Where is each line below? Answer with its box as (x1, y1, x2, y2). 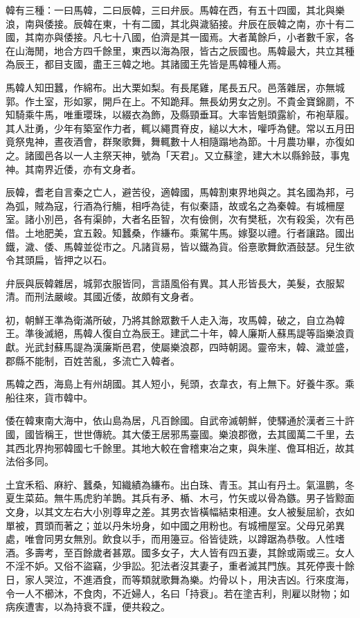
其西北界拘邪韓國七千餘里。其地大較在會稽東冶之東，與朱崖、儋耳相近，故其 (6, 440, 354, 455)
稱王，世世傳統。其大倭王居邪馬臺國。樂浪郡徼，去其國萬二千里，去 (44, 427, 354, 442)
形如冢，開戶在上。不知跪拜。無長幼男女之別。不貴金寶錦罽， (63, 93, 345, 108)
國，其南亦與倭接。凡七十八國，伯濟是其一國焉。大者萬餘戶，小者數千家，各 (6, 30, 354, 44)
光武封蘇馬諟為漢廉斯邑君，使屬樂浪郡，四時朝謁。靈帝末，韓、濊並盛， (24, 340, 354, 354)
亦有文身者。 (82, 161, 141, 176)
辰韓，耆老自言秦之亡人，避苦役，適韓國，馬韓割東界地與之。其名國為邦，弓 (6, 185, 354, 199)
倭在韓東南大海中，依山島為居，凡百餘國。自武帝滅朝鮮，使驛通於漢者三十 (6, 413, 345, 428)
